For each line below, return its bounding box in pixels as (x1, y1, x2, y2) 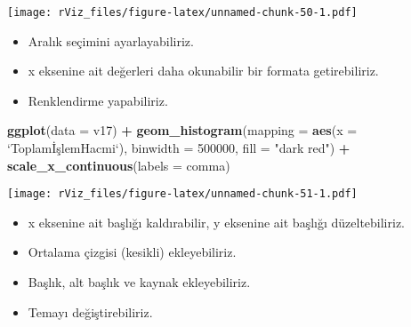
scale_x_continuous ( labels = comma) (7, 156, 230, 174)
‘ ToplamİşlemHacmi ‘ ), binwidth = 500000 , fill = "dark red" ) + (7, 139, 351, 157)
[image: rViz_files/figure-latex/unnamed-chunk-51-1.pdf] (7, 187, 358, 201)
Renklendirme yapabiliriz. (28, 91, 168, 109)
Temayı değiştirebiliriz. (28, 302, 153, 321)
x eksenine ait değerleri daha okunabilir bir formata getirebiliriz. (28, 61, 379, 80)
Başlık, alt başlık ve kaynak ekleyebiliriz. (28, 273, 251, 291)
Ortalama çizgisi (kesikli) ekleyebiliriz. (28, 243, 237, 261)
